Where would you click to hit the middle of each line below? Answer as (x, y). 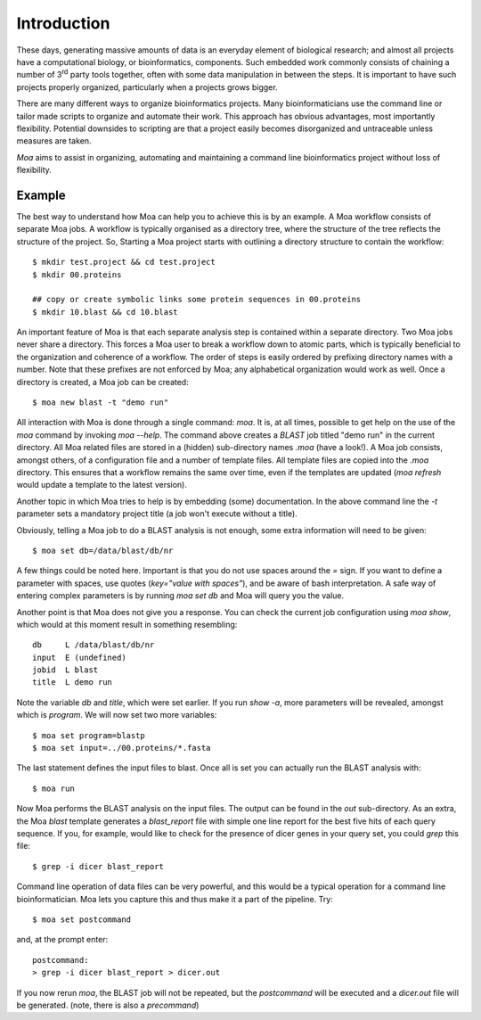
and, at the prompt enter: (62, 940)
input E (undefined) (79, 657)
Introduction (63, 23)
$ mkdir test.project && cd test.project (124, 262)
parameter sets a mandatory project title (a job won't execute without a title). (157, 514)
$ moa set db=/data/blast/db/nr (103, 550)
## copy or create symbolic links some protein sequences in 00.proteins (197, 300)
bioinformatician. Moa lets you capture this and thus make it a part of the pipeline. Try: (175, 899)
